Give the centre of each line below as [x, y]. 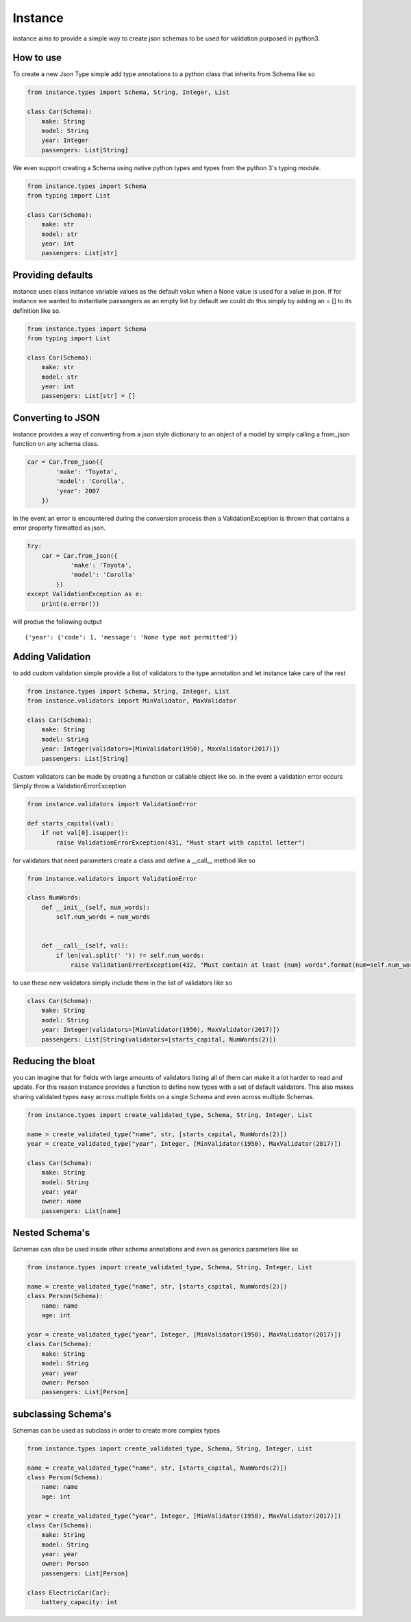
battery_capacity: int [79, 1602]
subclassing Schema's [62, 1414]
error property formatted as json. [59, 528]
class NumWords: [54, 898]
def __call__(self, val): [85, 946]
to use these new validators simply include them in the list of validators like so [123, 983]
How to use [37, 58]
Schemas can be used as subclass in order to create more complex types [116, 1430]
